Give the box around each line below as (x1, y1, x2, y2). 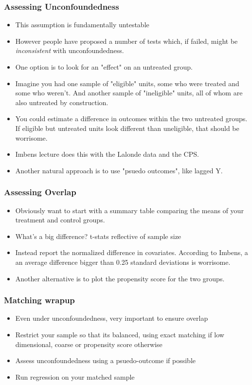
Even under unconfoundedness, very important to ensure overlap (15, 313, 208, 323)
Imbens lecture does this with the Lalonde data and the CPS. (15, 149, 199, 159)
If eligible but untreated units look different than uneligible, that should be (15, 123, 239, 133)
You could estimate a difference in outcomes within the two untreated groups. (15, 113, 248, 124)
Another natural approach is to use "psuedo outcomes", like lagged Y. (15, 165, 223, 175)
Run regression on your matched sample (15, 371, 135, 382)
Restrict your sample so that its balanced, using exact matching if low (15, 329, 224, 339)
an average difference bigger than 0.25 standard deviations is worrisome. (15, 257, 231, 267)
